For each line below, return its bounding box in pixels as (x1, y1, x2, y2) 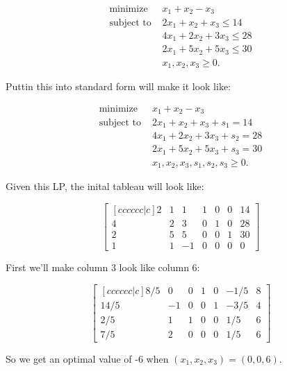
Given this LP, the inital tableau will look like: (6, 179, 204, 193)
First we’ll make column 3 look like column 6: (6, 260, 200, 275)
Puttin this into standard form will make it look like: (6, 79, 231, 94)
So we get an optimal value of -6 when (6, 351, 169, 365)
